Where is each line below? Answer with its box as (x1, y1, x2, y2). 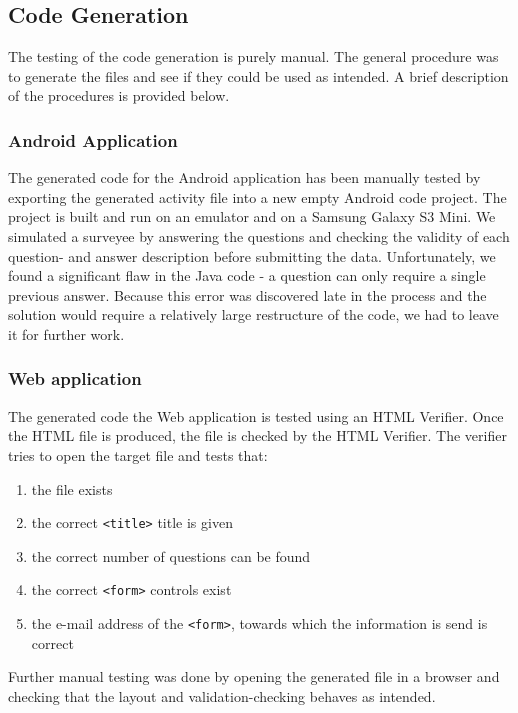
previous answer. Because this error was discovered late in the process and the (8, 284, 487, 305)
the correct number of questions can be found (31, 545, 311, 566)
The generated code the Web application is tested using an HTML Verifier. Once (8, 405, 504, 426)
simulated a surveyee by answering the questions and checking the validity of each (8, 225, 510, 246)
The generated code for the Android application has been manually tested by (8, 167, 481, 188)
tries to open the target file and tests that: (8, 444, 268, 465)
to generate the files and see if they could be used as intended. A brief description (8, 65, 509, 86)
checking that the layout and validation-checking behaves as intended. (8, 685, 436, 706)
